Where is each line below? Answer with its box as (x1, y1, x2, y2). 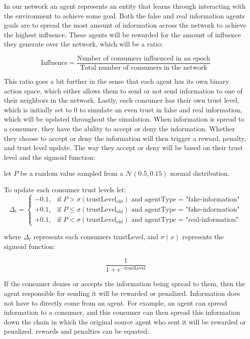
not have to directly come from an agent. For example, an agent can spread (4, 297, 227, 308)
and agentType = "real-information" (131, 216, 239, 223)
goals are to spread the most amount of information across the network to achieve (4, 20, 247, 30)
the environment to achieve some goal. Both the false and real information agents (4, 10, 245, 20)
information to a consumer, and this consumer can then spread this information (4, 307, 240, 317)
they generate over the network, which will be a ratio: (4, 39, 163, 49)
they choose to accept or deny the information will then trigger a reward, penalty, (4, 133, 246, 143)
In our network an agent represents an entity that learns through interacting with (4, 1, 246, 11)
